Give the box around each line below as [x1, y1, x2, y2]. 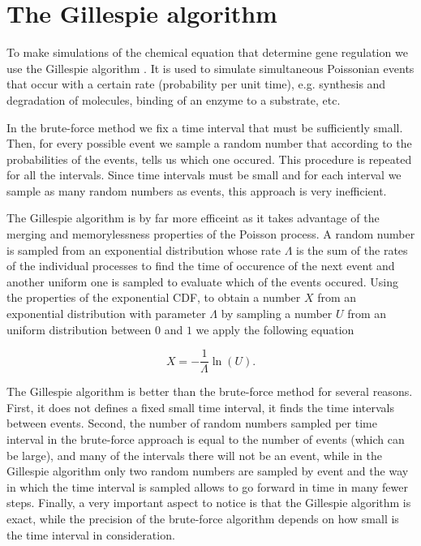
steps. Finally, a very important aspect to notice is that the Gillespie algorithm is [6, 494, 411, 511]
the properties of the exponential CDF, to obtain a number [6, 289, 301, 306]
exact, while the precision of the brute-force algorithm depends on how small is [6, 510, 399, 527]
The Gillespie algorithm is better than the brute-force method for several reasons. [6, 383, 413, 400]
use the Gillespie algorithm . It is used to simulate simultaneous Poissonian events [6, 59, 415, 76]
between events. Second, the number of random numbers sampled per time [6, 415, 377, 432]
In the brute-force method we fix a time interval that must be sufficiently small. [6, 118, 403, 135]
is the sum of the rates [296, 241, 408, 258]
